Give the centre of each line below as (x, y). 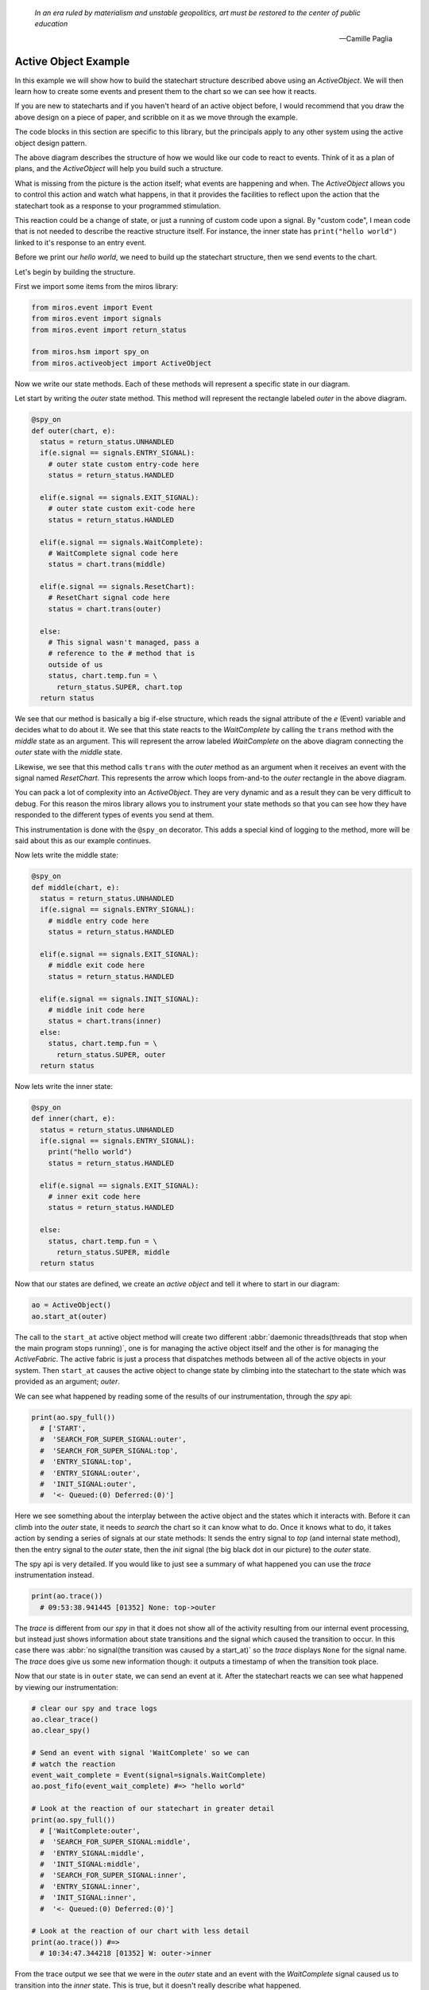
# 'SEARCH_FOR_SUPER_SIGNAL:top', (109, 1450)
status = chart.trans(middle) (107, 564)
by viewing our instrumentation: (66, 1687)
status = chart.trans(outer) (105, 609)
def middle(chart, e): (75, 887)
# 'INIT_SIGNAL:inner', (88, 1898)
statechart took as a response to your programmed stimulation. (118, 205)
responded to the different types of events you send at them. (114, 815)
